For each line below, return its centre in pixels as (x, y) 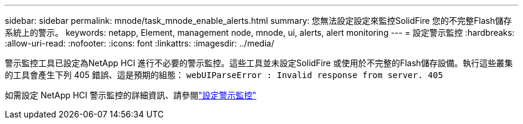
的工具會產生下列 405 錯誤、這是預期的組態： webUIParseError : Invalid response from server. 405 (224, 75)
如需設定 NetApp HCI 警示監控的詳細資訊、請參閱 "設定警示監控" (131, 95)
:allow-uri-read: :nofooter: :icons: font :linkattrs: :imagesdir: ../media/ (140, 43)
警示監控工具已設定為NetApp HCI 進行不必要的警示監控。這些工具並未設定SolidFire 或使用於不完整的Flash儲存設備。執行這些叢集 (259, 63)
